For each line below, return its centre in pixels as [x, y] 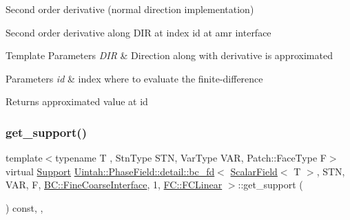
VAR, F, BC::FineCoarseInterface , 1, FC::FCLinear [114, 185]
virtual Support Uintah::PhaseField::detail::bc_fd [110, 171]
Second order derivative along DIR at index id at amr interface [138, 32]
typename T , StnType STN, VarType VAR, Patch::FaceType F [191, 158]
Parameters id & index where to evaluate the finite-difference [134, 78]
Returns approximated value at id [77, 101]
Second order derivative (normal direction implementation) [130, 9]
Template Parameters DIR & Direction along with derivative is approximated [169, 55]
